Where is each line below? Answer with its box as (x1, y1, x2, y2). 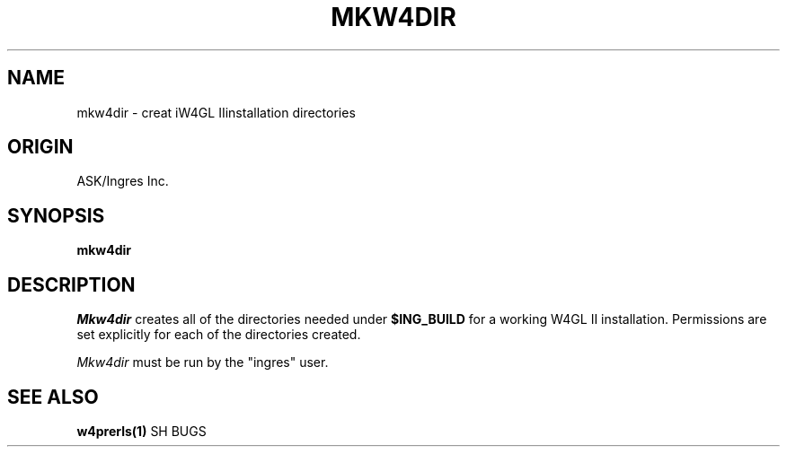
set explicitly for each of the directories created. (76, 327, 361, 343)
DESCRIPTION (7, 273, 136, 296)
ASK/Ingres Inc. (76, 173, 169, 189)
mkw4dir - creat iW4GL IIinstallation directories (76, 104, 356, 120)
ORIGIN (7, 135, 74, 159)
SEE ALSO (7, 385, 99, 408)
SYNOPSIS (7, 204, 105, 227)
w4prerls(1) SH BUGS (76, 423, 207, 439)
